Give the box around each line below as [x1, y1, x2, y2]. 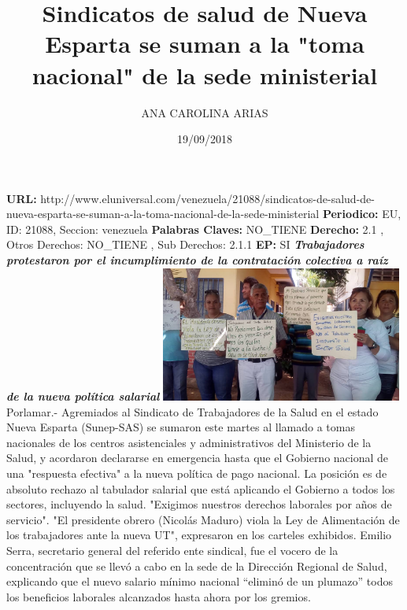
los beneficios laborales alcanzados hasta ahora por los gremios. [6, 588, 311, 604]
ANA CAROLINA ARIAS [141, 104, 268, 120]
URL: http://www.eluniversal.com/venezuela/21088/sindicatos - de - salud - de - [6, 190, 375, 206]
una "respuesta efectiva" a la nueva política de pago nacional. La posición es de [6, 465, 387, 482]
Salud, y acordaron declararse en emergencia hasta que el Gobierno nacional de [6, 449, 389, 466]
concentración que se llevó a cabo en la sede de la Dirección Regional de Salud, [6, 557, 387, 574]
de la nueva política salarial [6, 388, 160, 405]
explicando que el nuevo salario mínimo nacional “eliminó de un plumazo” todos [6, 573, 393, 590]
